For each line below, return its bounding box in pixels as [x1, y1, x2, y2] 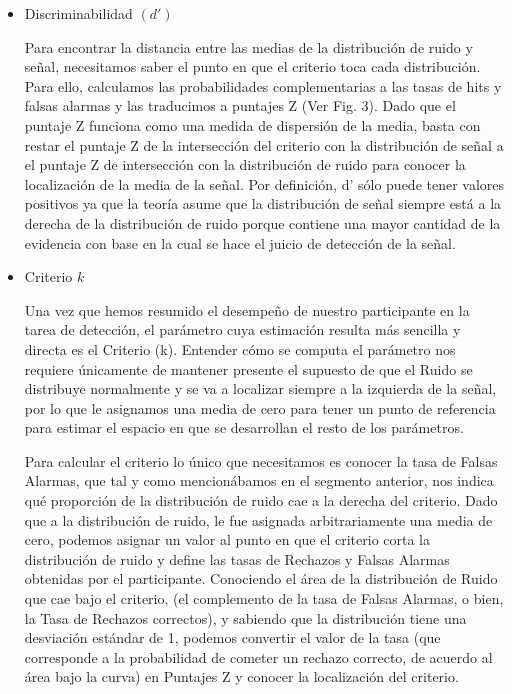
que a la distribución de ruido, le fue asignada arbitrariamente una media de [24, 509, 493, 530]
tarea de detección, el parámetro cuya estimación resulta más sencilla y [24, 319, 461, 340]
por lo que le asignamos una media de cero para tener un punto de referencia [24, 397, 496, 418]
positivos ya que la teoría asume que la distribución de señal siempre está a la [24, 193, 502, 214]
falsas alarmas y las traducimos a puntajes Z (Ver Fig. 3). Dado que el [24, 95, 456, 116]
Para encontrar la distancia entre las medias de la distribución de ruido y [24, 36, 473, 57]
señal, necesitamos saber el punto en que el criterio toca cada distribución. [24, 56, 481, 77]
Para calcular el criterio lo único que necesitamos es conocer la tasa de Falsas [24, 450, 498, 471]
